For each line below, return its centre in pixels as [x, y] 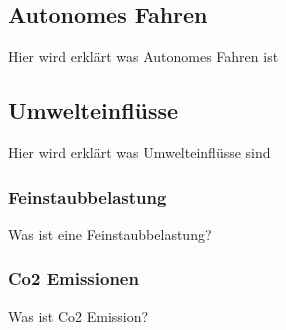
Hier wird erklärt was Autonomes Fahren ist [143, 56]
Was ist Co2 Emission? [78, 315]
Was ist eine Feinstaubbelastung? [110, 233]
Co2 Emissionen [73, 278]
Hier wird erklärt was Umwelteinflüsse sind [139, 152]
